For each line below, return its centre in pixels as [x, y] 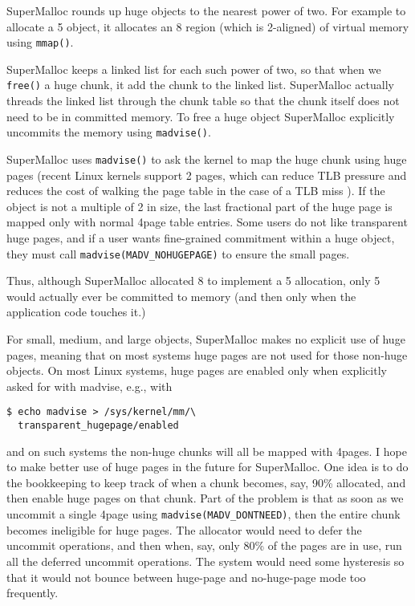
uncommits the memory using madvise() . [109, 132]
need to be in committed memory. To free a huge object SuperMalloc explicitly [201, 116]
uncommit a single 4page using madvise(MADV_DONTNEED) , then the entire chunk [203, 514]
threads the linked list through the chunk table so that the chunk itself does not [203, 101]
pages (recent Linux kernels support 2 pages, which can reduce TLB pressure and [207, 175]
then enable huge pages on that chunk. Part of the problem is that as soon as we [205, 498]
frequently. [33, 593]
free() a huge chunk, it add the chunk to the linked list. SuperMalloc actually [200, 85]
